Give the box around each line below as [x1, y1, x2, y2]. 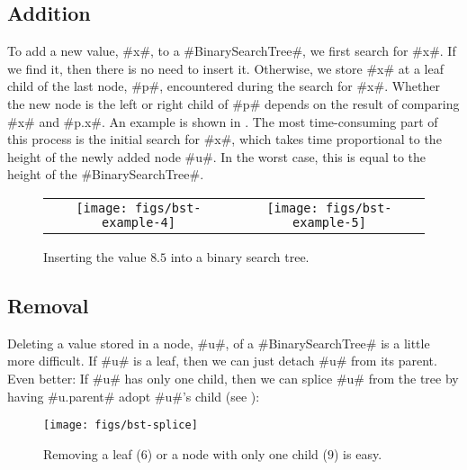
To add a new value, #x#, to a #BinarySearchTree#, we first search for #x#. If [7, 41, 456, 60]
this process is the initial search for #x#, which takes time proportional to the [7, 130, 442, 149]
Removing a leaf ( [43, 444, 141, 463]
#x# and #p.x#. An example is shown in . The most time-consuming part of [7, 112, 438, 131]
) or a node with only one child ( [147, 444, 328, 463]
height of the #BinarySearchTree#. [7, 165, 204, 184]
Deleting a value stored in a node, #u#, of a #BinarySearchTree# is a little [7, 333, 430, 352]
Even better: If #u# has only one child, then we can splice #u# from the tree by [7, 368, 459, 387]
